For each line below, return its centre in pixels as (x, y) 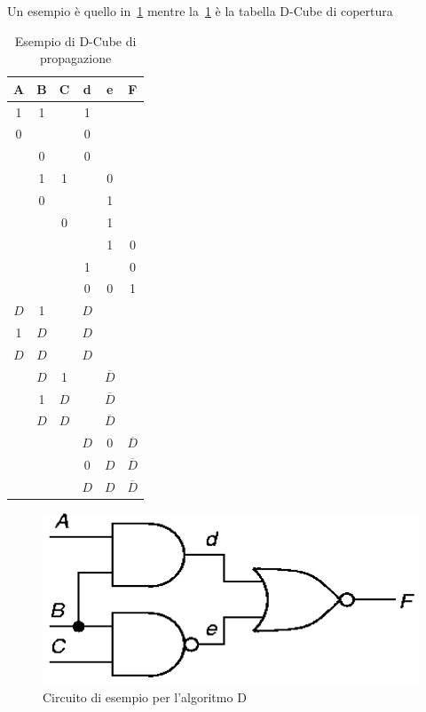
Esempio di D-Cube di (75, 40)
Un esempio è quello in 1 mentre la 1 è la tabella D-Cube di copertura (200, 11)
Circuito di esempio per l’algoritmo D (145, 696)
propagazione (76, 58)
